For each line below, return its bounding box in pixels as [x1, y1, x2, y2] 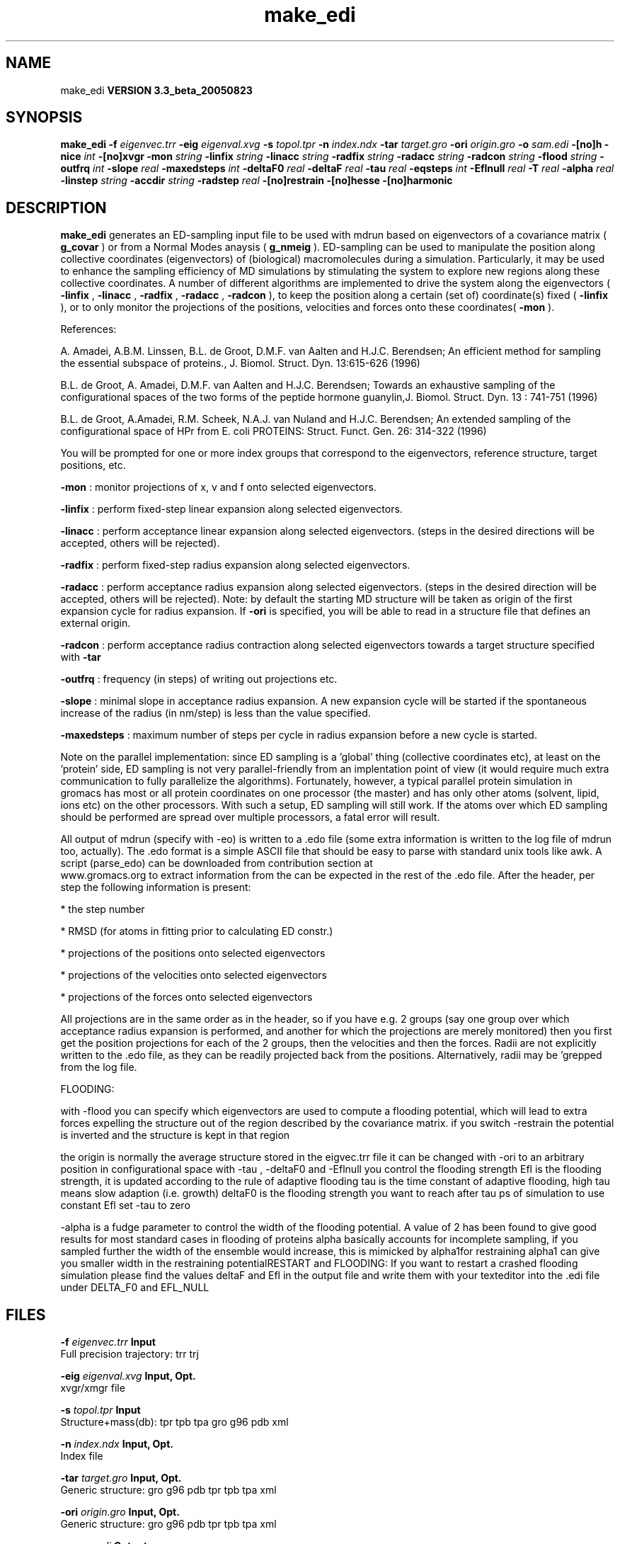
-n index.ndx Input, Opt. [60, 1438, 173, 1451]
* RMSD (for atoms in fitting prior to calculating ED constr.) [60, 925, 333, 938]
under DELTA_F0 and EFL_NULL [60, 1281, 209, 1294]
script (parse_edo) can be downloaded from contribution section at [60, 857, 373, 870]
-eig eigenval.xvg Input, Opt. [60, 1370, 196, 1383]
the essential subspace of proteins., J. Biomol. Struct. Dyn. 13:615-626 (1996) [60, 357, 420, 370]
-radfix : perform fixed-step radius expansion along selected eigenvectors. [60, 559, 411, 572]
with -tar [60, 651, 101, 664]
